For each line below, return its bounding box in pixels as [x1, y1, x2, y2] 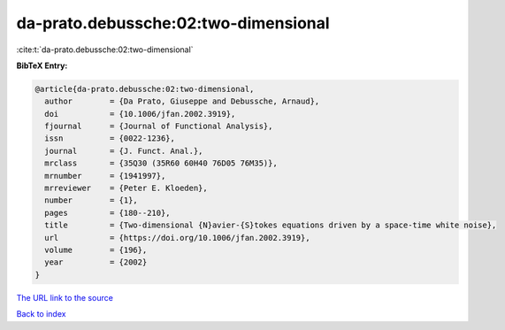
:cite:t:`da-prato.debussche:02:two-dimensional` [16, 44, 194, 55]
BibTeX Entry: [16, 60, 68, 71]
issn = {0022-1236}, [44, 134, 176, 143]
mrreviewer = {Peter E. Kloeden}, [44, 183, 208, 194]
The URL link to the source [16, 292, 114, 303]
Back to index [16, 309, 66, 319]
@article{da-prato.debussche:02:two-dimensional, [34, 84, 255, 94]
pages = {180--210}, [44, 208, 172, 218]
